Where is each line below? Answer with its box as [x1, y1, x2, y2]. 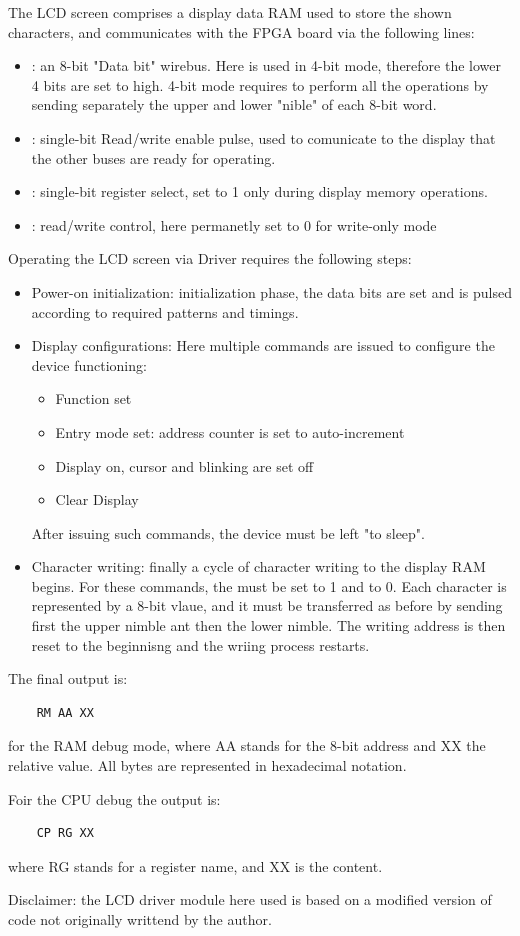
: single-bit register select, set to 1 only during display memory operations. [31, 181, 488, 202]
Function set [55, 388, 132, 409]
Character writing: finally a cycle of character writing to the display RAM [31, 556, 486, 577]
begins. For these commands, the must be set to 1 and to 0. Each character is [31, 575, 507, 596]
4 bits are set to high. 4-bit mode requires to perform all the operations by [31, 74, 489, 95]
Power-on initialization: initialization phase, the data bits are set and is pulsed [31, 281, 512, 302]
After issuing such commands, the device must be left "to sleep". [31, 522, 425, 543]
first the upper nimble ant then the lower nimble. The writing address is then [31, 615, 506, 636]
